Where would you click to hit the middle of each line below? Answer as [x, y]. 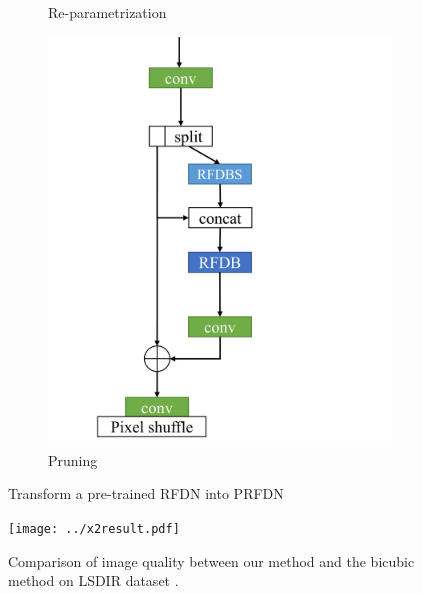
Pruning [73, 459]
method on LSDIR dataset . [93, 580]
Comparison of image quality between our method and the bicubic [211, 560]
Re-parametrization [107, 12]
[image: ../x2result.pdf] [94, 528]
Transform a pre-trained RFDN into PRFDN [146, 493]
